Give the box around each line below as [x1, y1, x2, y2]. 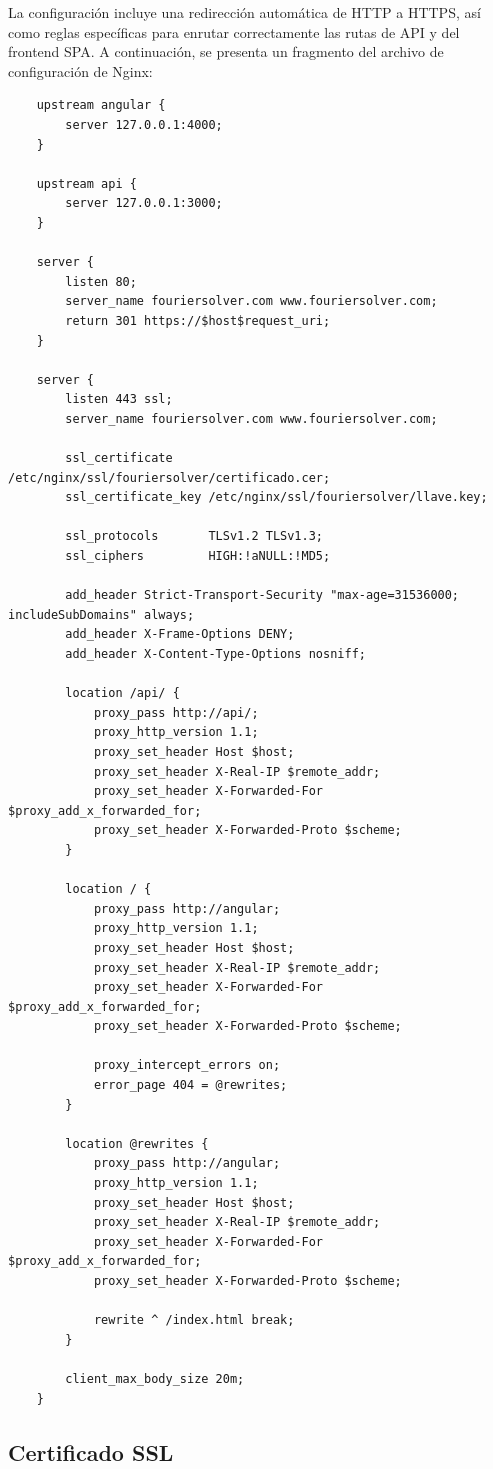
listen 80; [65, 274, 137, 289]
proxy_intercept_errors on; [93, 1058, 281, 1073]
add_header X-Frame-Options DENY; [65, 627, 295, 642]
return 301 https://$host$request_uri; [65, 313, 331, 328]
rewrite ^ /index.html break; [93, 1313, 295, 1328]
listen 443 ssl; [65, 392, 173, 407]
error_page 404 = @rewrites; [93, 1078, 288, 1093]
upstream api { [36, 176, 137, 191]
